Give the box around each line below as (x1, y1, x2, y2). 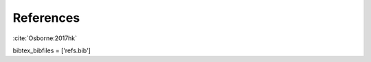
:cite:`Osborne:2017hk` (12, 34, 78, 42)
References (12, 10, 80, 25)
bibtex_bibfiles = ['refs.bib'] (12, 46, 91, 55)
